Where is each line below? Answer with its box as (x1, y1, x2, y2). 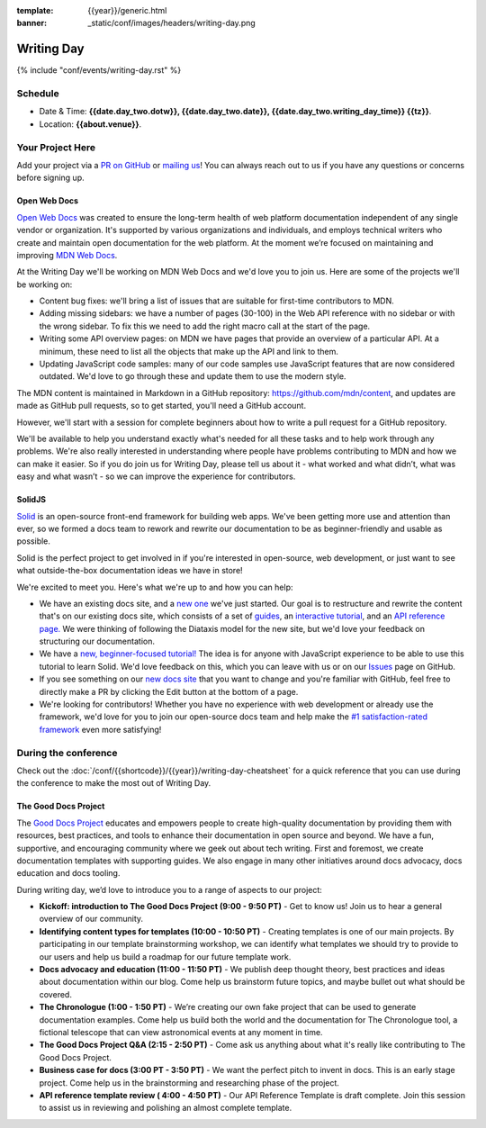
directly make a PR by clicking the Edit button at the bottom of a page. (39, 686, 299, 697)
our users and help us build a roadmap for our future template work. (39, 951, 292, 962)
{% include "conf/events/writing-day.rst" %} (16, 65, 182, 76)
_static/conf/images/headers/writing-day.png (87, 18, 256, 29)
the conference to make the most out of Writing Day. (16, 778, 211, 789)
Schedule (16, 87, 59, 100)
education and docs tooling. (16, 868, 121, 879)
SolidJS (16, 494, 47, 505)
